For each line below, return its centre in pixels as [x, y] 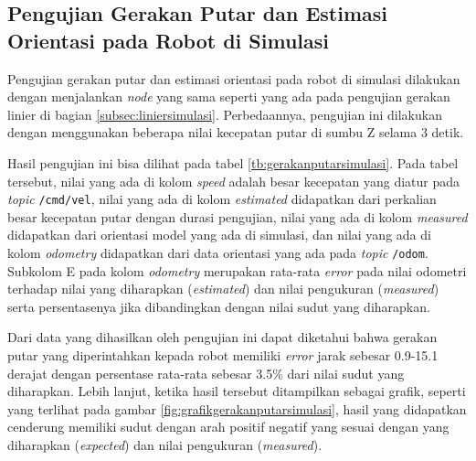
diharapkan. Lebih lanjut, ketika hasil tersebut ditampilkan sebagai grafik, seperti [237, 391]
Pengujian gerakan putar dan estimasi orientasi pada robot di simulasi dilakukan [234, 78]
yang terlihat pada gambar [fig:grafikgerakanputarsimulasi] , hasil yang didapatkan [237, 408]
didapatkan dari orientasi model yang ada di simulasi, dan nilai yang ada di [219, 235]
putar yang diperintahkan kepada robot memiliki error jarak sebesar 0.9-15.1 [223, 355]
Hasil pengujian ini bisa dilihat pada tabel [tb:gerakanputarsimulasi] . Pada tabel [233, 162]
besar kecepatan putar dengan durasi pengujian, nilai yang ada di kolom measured [238, 216]
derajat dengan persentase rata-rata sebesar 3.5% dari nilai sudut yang [206, 373]
